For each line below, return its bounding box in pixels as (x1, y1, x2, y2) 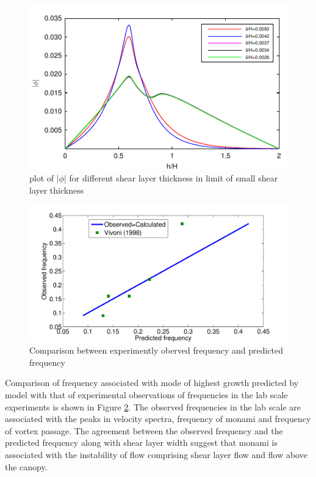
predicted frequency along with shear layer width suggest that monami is (5, 436, 278, 449)
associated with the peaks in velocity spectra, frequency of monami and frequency (5, 412, 311, 425)
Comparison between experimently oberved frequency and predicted (29, 344, 284, 357)
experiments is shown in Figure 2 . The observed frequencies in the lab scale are (5, 400, 301, 413)
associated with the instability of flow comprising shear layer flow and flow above (5, 448, 307, 461)
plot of (29, 172, 54, 184)
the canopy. (5, 460, 48, 473)
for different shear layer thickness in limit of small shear (69, 172, 278, 184)
